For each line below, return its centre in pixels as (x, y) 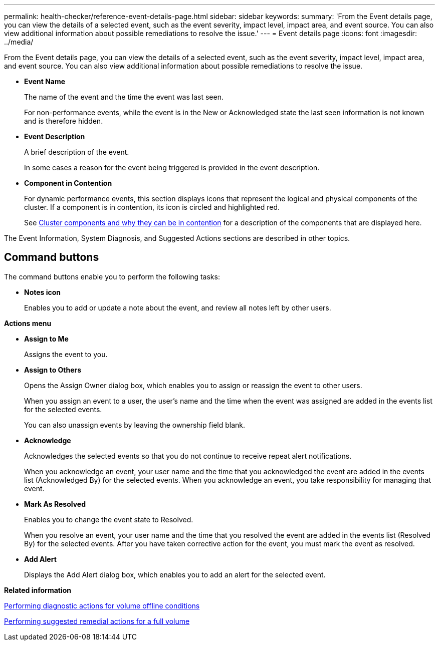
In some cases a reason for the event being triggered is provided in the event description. (172, 168)
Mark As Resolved (55, 504)
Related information (38, 590)
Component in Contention (68, 183)
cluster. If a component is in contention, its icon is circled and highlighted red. (152, 207)
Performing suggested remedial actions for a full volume (97, 621)
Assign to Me (46, 339)
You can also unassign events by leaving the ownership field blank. (135, 425)
